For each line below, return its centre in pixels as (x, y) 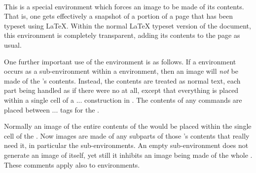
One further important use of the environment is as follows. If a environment (120, 61)
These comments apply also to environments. (72, 164)
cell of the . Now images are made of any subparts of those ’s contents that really (127, 135)
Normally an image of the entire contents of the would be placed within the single (128, 126)
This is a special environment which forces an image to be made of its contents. (124, 6)
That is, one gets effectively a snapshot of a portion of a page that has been (118, 16)
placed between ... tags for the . (52, 109)
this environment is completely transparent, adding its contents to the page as (122, 35)
